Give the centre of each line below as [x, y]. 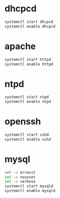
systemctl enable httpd [29, 64]
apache [20, 46]
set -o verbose [20, 182]
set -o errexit [20, 172]
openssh [23, 122]
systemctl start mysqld [29, 186]
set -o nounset [20, 177]
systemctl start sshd [27, 135]
